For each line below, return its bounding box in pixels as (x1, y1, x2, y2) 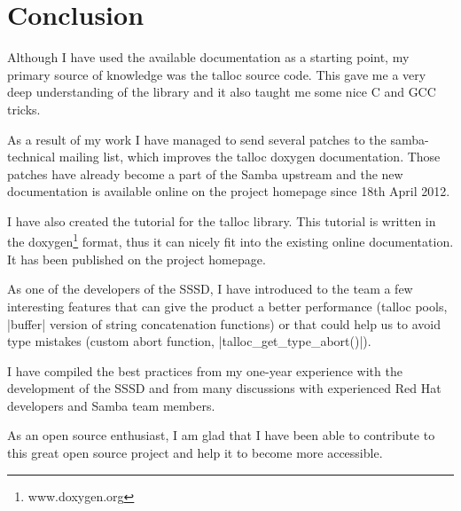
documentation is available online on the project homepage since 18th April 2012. (7, 182, 450, 200)
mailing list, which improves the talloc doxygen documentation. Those (59, 147, 441, 166)
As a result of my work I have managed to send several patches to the (7, 130, 387, 148)
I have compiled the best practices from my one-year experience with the (7, 361, 402, 380)
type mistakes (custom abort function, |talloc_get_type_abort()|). (7, 332, 371, 350)
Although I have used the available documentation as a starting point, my (7, 48, 410, 67)
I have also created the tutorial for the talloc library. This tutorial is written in (7, 211, 436, 230)
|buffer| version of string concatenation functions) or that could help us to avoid (7, 314, 441, 333)
